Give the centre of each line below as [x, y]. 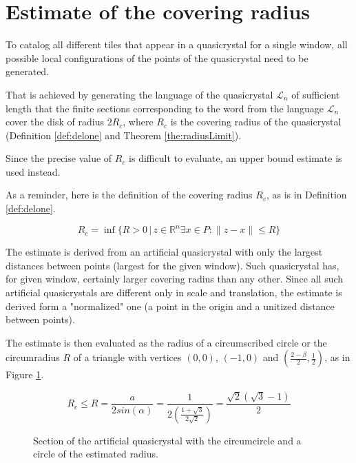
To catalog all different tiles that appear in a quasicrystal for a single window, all [177, 44]
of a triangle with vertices [127, 357]
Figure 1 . [25, 374]
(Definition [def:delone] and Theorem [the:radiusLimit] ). [124, 135]
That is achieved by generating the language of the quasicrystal [139, 94]
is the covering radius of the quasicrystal [256, 122]
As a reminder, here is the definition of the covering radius [129, 195]
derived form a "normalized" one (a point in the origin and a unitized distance [170, 306]
